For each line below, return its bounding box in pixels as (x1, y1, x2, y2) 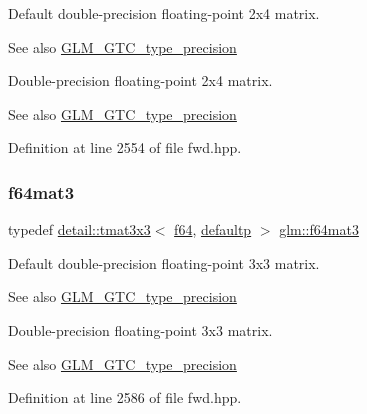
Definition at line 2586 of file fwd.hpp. (8, 387, 242, 408)
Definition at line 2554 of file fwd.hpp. (8, 137, 242, 158)
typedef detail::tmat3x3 (8, 219, 151, 240)
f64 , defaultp (174, 219, 252, 240)
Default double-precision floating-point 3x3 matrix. (8, 252, 320, 273)
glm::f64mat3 (279, 219, 359, 240)
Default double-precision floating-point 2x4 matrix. (8, 3, 320, 23)
